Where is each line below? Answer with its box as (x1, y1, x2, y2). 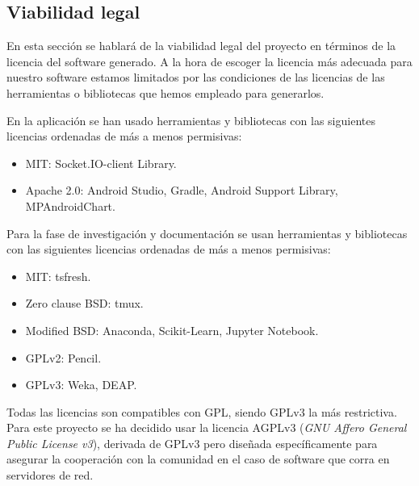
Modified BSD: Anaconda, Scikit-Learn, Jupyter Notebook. (25, 321, 319, 338)
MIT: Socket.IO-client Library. (25, 154, 177, 171)
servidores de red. (6, 467, 94, 484)
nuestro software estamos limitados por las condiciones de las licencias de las (6, 69, 385, 86)
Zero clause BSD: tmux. (25, 295, 144, 312)
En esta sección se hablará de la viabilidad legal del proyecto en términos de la (6, 37, 396, 54)
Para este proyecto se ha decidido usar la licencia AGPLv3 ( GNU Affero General (6, 419, 407, 436)
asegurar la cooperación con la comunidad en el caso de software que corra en (6, 450, 390, 467)
